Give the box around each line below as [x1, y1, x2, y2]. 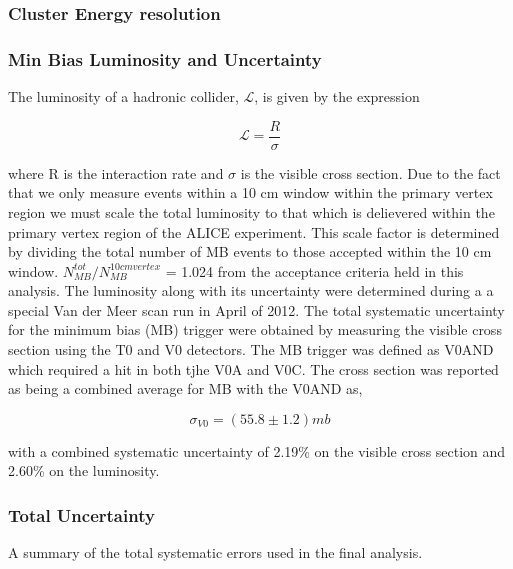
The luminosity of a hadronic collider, [8, 86, 239, 107]
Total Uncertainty [8, 502, 155, 527]
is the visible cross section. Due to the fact [240, 162, 501, 183]
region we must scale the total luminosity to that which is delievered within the [8, 201, 495, 222]
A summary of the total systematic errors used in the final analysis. [8, 542, 423, 563]
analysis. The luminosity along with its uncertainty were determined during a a [8, 280, 494, 301]
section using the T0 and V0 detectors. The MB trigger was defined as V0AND [8, 339, 494, 360]
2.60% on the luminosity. [8, 460, 160, 481]
